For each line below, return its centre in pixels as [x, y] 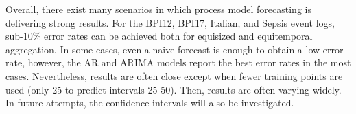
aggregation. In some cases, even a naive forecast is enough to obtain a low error [175, 49]
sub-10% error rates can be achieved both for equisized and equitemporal [159, 36]
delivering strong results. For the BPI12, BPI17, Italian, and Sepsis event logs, [170, 22]
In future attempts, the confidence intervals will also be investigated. [150, 103]
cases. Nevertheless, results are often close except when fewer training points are [174, 75]
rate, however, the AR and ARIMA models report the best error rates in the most [178, 62]
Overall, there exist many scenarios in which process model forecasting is [158, 9]
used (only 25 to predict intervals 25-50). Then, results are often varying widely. [174, 89]
